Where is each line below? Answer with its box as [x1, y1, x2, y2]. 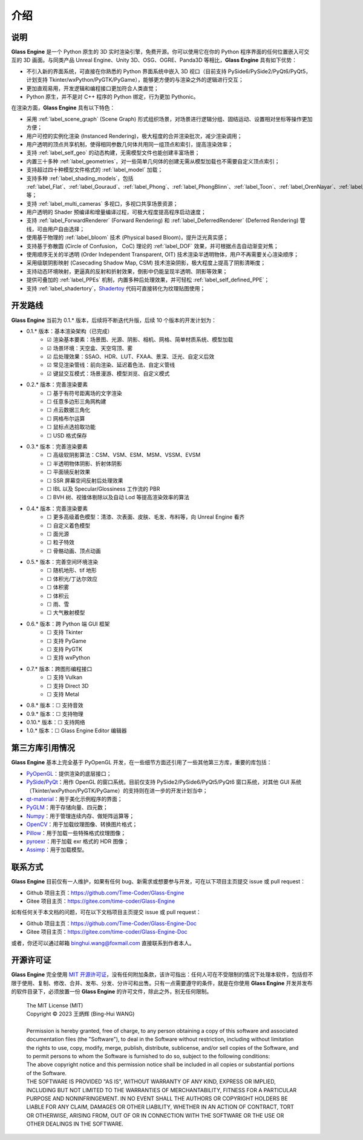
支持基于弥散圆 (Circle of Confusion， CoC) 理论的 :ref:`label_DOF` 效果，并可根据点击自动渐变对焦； [26, 242, 279, 249]
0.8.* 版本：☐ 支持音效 [26, 702, 84, 709]
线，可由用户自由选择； [26, 225, 85, 232]
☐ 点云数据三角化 [47, 406, 91, 414]
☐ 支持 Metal [47, 690, 80, 698]
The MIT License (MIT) [26, 1001, 83, 1009]
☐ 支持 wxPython [47, 654, 91, 661]
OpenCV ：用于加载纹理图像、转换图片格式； [26, 821, 138, 828]
